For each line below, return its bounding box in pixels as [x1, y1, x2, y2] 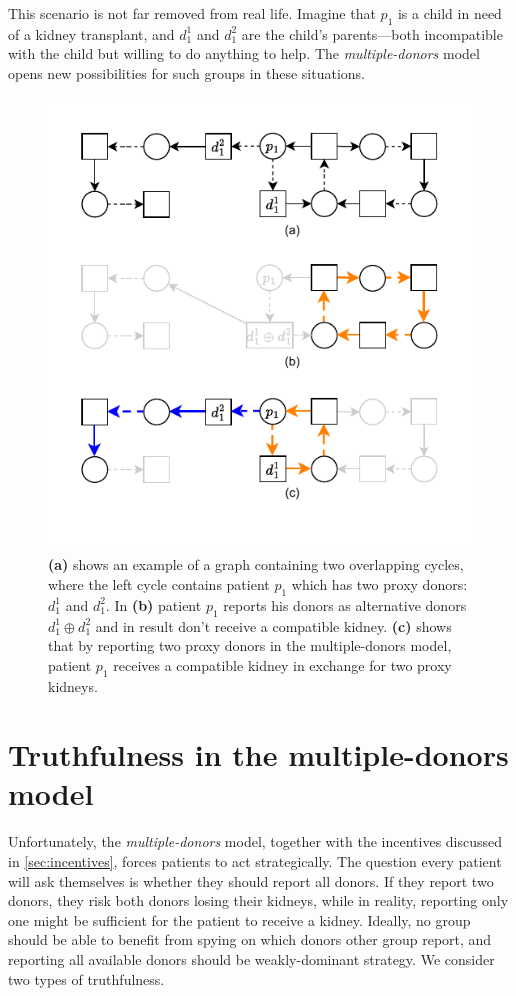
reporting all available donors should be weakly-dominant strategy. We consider [8, 948, 495, 969]
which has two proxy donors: [291, 573, 468, 594]
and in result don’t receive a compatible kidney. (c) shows [95, 615, 452, 636]
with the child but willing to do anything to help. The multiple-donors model [8, 43, 480, 64]
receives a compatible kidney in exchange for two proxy [113, 654, 452, 675]
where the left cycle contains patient [48, 573, 270, 594]
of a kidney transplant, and [8, 23, 175, 44]
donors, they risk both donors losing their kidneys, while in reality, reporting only [8, 890, 509, 911]
